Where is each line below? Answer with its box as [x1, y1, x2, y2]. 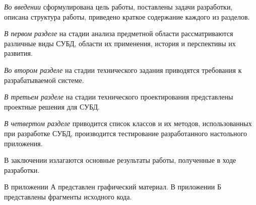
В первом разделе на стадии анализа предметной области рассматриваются [4, 28, 233, 39]
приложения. [4, 138, 43, 148]
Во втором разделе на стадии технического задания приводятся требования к [4, 64, 242, 75]
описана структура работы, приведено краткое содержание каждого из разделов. [4, 11, 250, 22]
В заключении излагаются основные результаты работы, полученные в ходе [4, 155, 236, 165]
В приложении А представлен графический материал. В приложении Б [4, 181, 221, 192]
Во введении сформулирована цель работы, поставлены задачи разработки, [4, 2, 233, 12]
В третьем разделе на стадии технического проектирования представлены [4, 91, 233, 102]
